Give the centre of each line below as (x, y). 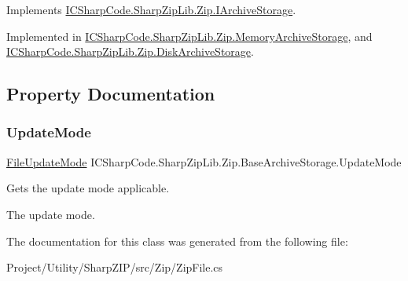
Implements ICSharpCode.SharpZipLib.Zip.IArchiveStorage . (151, 9)
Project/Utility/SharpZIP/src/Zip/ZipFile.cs (115, 267)
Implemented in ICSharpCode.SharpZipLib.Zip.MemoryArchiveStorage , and (189, 36)
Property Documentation (111, 94)
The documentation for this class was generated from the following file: (177, 241)
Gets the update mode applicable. (88, 188)
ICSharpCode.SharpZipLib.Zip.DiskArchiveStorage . (130, 51)
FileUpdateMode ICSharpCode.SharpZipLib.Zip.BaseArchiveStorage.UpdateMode (204, 161)
